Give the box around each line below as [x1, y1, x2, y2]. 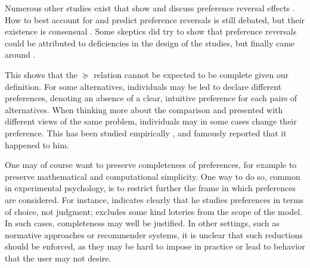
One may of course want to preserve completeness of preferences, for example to [5, 158, 297, 171]
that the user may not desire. [5, 251, 111, 264]
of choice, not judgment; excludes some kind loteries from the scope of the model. [5, 205, 302, 217]
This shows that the [5, 68, 77, 80]
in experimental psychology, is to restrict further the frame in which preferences [5, 182, 296, 194]
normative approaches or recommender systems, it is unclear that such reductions [5, 228, 303, 241]
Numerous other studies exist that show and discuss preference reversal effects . [5, 2, 295, 14]
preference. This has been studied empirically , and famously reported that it [5, 126, 287, 139]
